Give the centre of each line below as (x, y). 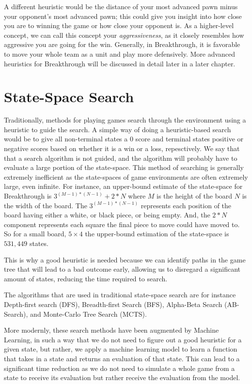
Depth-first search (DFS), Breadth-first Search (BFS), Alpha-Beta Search (113, 304)
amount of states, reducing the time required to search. (86, 278)
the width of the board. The (46, 205)
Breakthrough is (28, 196)
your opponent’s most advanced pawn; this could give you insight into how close (123, 16)
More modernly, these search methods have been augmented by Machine (111, 330)
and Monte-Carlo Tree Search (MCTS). (88, 314)
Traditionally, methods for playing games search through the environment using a (125, 120)
